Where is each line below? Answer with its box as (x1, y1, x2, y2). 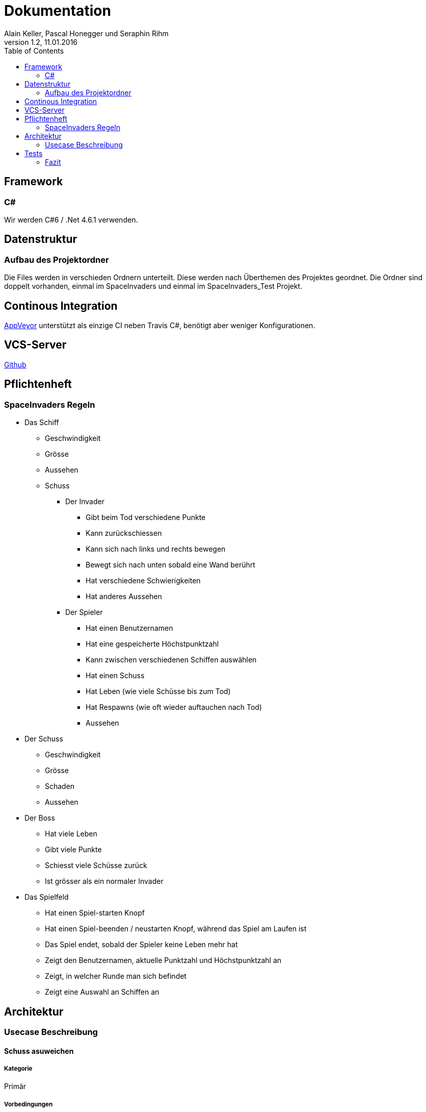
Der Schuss (24, 734, 63, 744)
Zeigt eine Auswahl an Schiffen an (45, 987, 159, 997)
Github (4, 360, 26, 369)
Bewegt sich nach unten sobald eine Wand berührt (86, 560, 255, 570)
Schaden (45, 782, 75, 791)
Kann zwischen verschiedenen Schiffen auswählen (86, 655, 257, 664)
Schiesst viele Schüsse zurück (45, 861, 147, 870)
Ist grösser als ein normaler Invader (45, 877, 164, 886)
